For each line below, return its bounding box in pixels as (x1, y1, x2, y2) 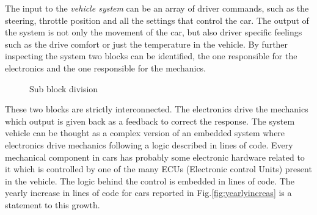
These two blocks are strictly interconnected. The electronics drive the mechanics (5, 103, 308, 115)
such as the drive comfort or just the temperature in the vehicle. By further (5, 37, 288, 50)
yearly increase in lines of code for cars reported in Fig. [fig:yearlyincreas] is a (5, 186, 292, 199)
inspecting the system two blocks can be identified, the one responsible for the (5, 49, 297, 62)
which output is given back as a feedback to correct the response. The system (5, 114, 295, 127)
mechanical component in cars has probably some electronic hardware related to (5, 150, 305, 163)
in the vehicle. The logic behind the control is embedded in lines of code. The (5, 174, 294, 187)
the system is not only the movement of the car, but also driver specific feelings (5, 26, 302, 38)
